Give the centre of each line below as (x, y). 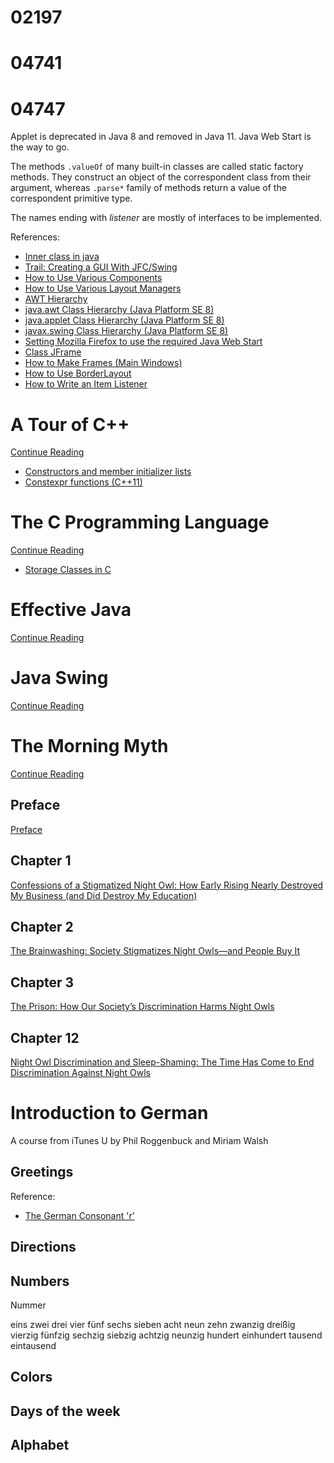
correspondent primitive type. (71, 198)
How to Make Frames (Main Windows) (103, 363)
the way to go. (40, 147)
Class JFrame (53, 352)
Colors (31, 1377)
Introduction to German (109, 1113)
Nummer (28, 1305)
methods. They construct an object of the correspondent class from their (161, 177)
